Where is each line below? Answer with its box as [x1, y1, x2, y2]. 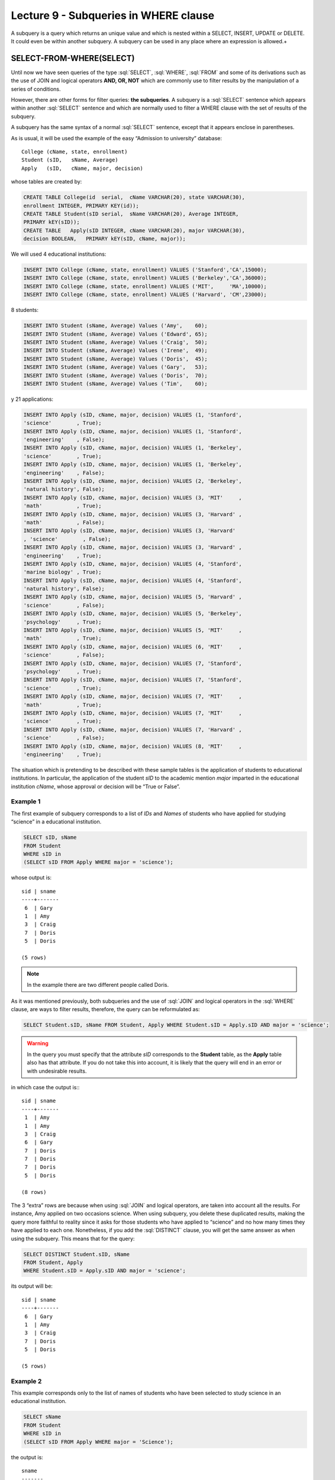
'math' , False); [23, 519, 105, 526]
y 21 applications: [11, 395, 53, 403]
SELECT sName [23, 1414, 62, 1420]
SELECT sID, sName [23, 834, 77, 841]
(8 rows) [21, 1189, 47, 1195]
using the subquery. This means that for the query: [11, 1235, 135, 1242]
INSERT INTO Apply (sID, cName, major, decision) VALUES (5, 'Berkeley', [23, 610, 242, 617]
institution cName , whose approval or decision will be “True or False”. [11, 783, 181, 790]
